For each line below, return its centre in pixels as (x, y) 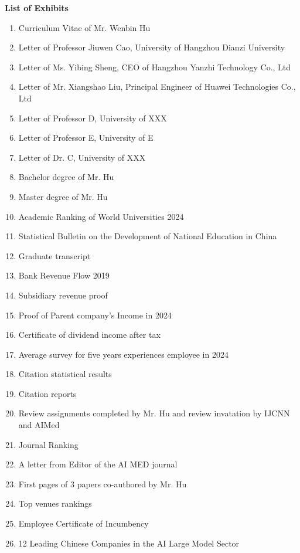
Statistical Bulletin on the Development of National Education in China (148, 236)
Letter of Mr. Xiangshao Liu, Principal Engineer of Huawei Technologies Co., (157, 86)
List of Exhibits (37, 8)
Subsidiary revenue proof (63, 295)
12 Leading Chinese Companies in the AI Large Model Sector (129, 543)
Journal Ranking (48, 444)
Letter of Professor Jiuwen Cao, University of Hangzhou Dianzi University (152, 47)
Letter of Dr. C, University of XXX (82, 157)
